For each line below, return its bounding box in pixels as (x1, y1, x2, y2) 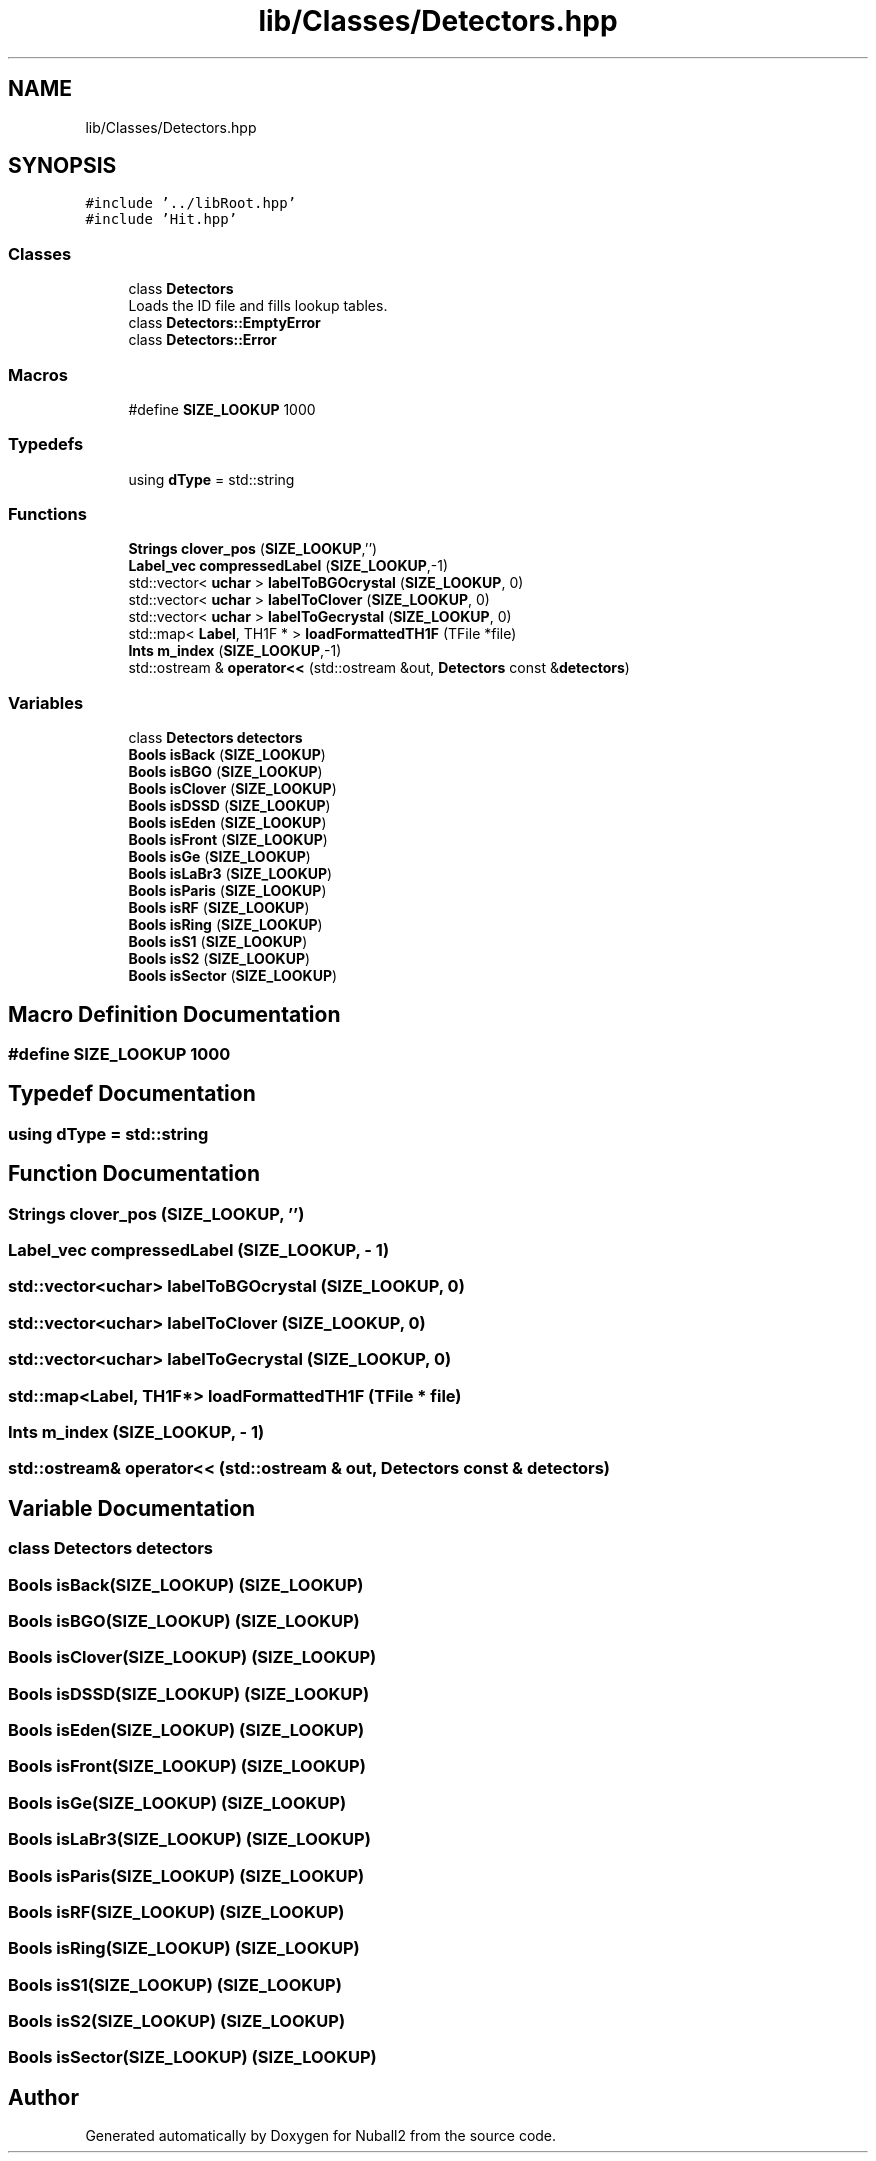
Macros (8, 364, 68, 385)
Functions (8, 504, 87, 525)
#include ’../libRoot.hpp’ (85, 195, 297, 212)
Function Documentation (8, 1161, 260, 1187)
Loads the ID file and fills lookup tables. (128, 297, 388, 315)
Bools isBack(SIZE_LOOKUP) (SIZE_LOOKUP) (8, 1574, 364, 1595)
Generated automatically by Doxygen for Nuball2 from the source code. (85, 2127, 557, 2145)
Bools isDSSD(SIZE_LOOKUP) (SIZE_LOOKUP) (8, 1683, 370, 1704)
